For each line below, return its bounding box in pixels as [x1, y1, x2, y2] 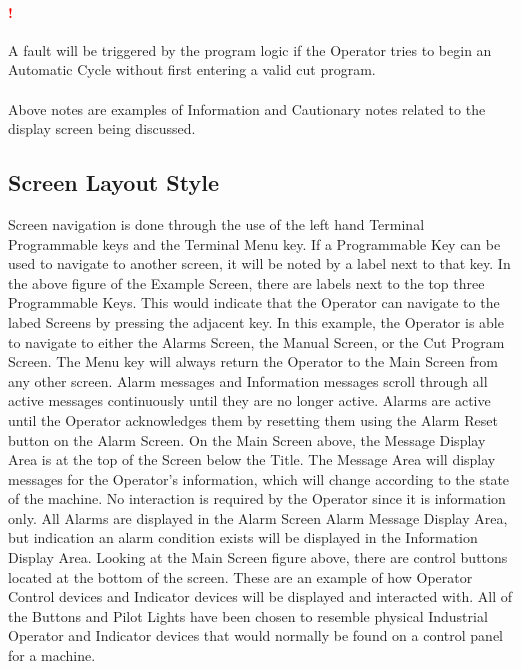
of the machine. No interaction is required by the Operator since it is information [8, 488, 506, 509]
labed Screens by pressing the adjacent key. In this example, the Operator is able [8, 311, 504, 332]
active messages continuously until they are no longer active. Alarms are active [8, 390, 491, 411]
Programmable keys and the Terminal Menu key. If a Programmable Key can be [8, 233, 501, 254]
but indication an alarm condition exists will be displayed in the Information [8, 527, 478, 548]
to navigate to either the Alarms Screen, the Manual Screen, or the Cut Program [8, 331, 505, 352]
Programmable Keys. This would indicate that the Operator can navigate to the [8, 292, 500, 313]
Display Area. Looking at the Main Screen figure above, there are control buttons [8, 547, 508, 568]
